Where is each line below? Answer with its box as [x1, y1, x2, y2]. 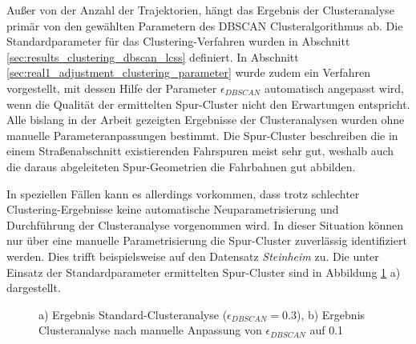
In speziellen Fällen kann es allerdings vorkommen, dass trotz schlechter [6, 185, 360, 202]
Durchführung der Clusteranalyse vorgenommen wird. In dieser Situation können [6, 216, 404, 233]
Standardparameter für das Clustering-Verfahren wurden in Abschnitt [6, 33, 350, 50]
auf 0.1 [309, 322, 344, 338]
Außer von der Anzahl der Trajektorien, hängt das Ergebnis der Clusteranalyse [6, 2, 394, 18]
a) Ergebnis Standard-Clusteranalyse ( [38, 306, 228, 322]
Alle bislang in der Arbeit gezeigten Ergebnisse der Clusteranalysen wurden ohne [6, 111, 405, 128]
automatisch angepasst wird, [264, 79, 404, 96]
